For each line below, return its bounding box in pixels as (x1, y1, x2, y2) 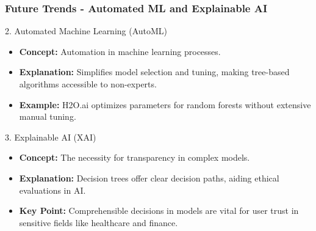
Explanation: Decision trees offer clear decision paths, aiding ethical (19, 171, 279, 184)
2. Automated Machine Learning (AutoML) (5, 24, 168, 37)
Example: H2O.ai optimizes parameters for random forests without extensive (19, 98, 311, 111)
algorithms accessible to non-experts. (19, 78, 157, 90)
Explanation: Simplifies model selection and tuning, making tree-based (19, 65, 290, 78)
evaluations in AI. (19, 183, 86, 196)
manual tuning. (19, 110, 76, 123)
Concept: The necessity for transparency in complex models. (19, 151, 250, 164)
